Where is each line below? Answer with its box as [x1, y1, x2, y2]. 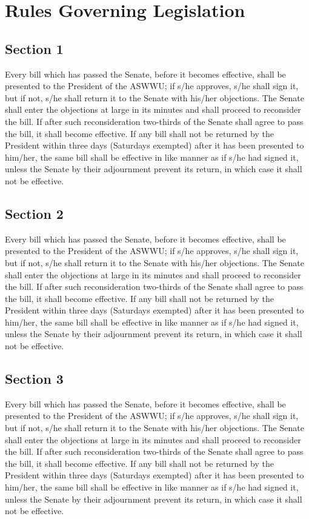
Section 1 [5, 39, 64, 58]
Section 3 [5, 369, 64, 388]
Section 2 [5, 204, 64, 223]
